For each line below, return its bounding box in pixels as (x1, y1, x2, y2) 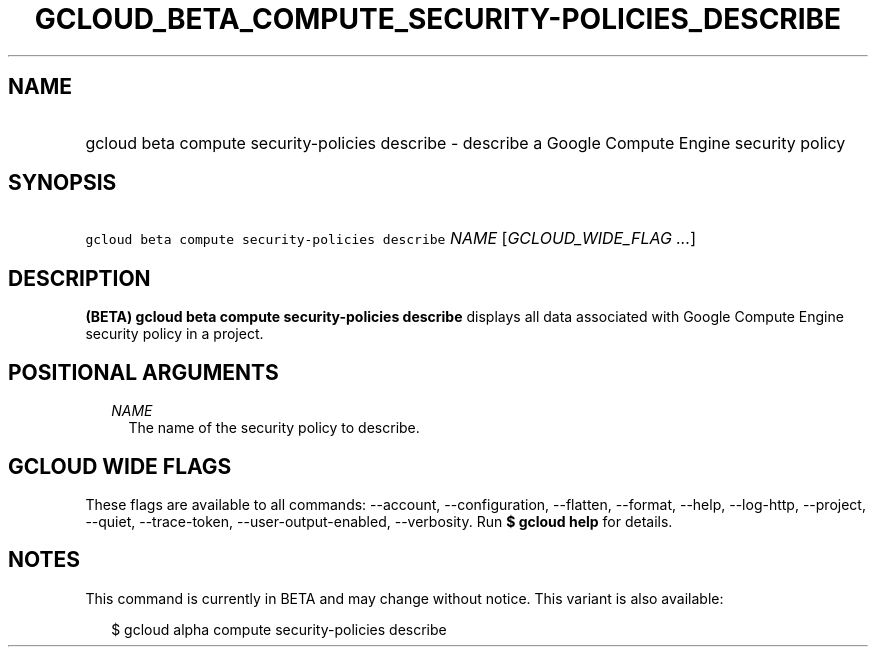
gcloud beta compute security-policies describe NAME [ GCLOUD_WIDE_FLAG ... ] (85, 228, 697, 249)
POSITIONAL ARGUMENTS (8, 359, 279, 385)
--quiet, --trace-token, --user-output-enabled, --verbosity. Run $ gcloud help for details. (85, 512, 673, 530)
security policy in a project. (85, 325, 264, 343)
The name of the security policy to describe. (128, 419, 420, 437)
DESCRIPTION (8, 265, 151, 291)
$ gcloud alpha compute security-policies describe (111, 620, 447, 638)
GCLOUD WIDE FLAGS (8, 453, 232, 479)
